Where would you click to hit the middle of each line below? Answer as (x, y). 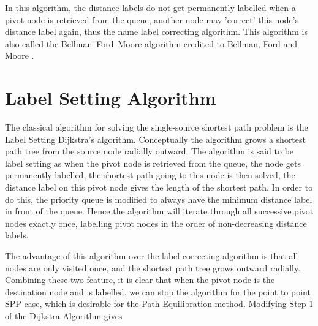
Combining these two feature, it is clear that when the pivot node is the (140, 280)
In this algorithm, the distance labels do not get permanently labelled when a (150, 7)
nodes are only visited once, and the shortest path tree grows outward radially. (153, 267)
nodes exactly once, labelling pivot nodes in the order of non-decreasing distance (156, 223)
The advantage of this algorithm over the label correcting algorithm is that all (152, 256)
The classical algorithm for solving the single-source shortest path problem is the (157, 127)
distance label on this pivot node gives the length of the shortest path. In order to (159, 187)
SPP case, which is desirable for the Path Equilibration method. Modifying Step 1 (159, 304)
